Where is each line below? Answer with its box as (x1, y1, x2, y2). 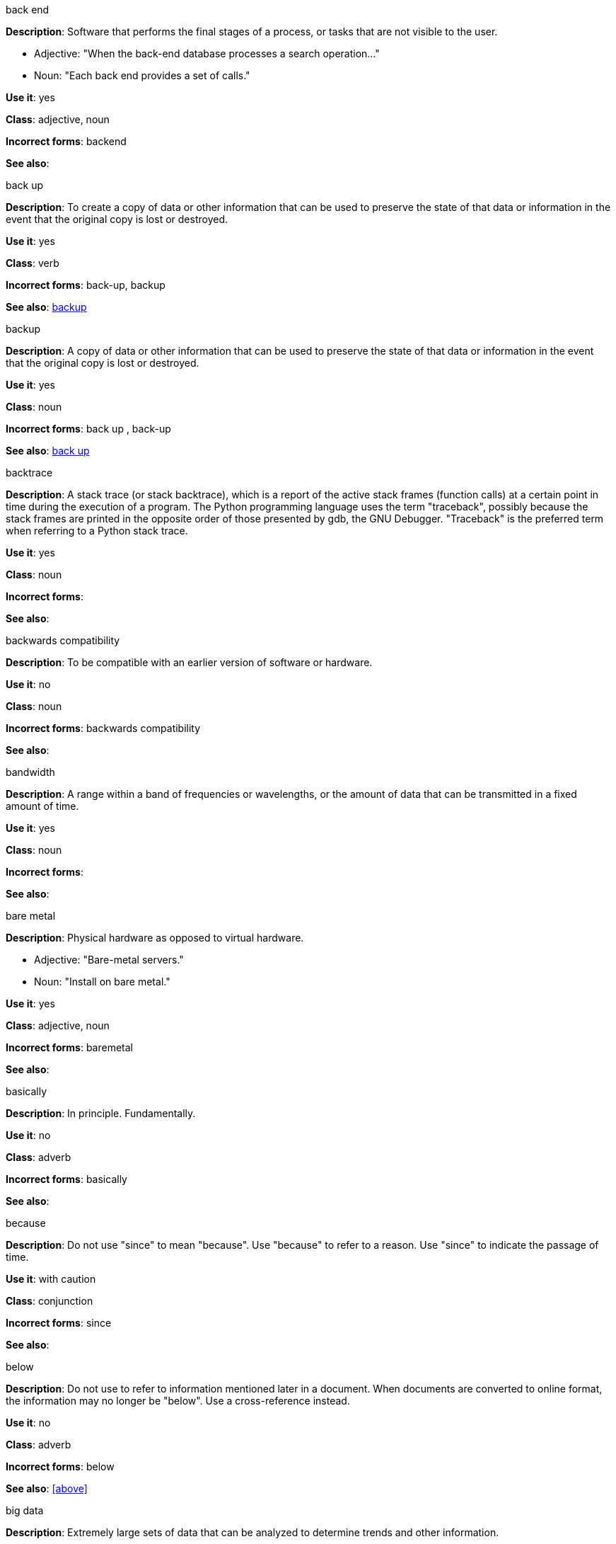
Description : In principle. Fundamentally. (6, 1107, 196, 1119)
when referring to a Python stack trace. (6, 525, 188, 537)
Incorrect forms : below (6, 1460, 115, 1472)
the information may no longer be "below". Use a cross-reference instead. (6, 1395, 350, 1407)
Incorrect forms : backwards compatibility (6, 722, 201, 734)
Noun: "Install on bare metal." (34, 976, 170, 988)
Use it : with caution (6, 1273, 96, 1285)
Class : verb (6, 257, 59, 269)
